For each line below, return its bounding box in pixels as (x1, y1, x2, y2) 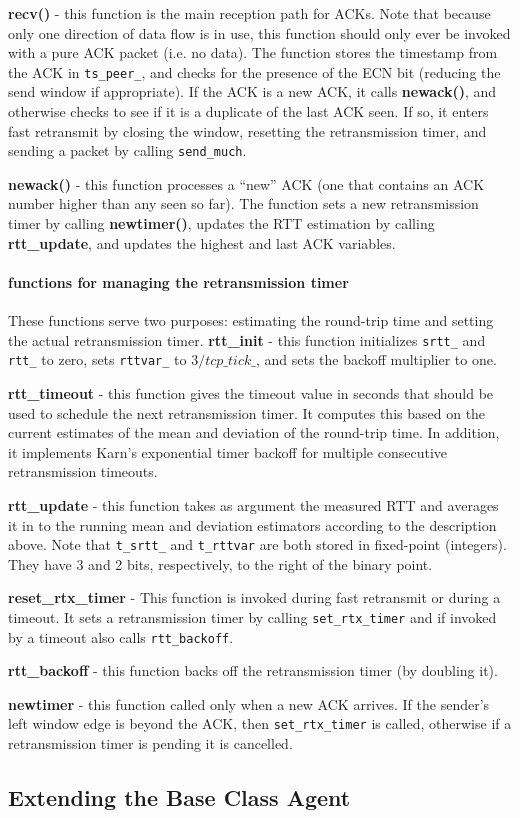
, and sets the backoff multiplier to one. (255, 349, 497, 370)
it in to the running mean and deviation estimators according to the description (8, 514, 497, 535)
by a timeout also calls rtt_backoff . (8, 626, 234, 647)
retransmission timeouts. (8, 461, 158, 482)
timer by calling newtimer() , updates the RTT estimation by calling (8, 213, 435, 234)
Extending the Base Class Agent (8, 782, 351, 813)
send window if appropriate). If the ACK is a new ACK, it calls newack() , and (8, 81, 497, 102)
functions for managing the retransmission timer (8, 271, 349, 292)
